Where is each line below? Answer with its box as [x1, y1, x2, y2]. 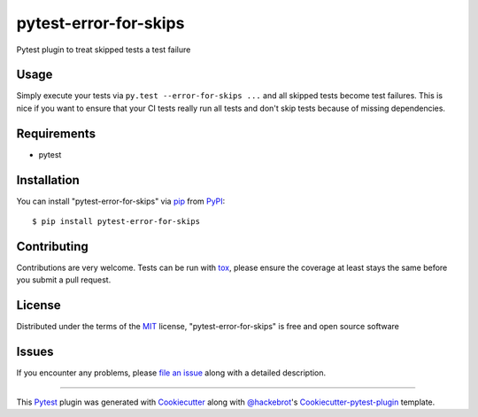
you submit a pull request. [16, 274, 112, 285]
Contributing [16, 239, 89, 254]
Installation [16, 173, 80, 188]
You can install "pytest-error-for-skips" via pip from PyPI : [16, 196, 226, 206]
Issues [16, 344, 54, 359]
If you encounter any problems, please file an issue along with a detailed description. [16, 367, 327, 378]
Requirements [16, 126, 96, 141]
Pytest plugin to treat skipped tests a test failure [16, 44, 191, 55]
